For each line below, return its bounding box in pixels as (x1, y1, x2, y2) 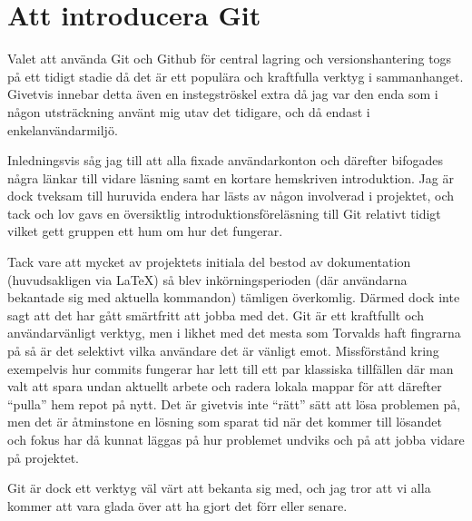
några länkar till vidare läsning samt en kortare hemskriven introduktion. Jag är (7, 168, 454, 187)
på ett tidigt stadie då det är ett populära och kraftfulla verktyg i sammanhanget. (7, 66, 464, 85)
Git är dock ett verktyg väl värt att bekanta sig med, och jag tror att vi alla (7, 478, 431, 497)
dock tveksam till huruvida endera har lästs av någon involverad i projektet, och (7, 186, 455, 205)
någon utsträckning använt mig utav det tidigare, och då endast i (7, 102, 370, 121)
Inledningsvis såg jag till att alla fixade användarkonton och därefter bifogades (7, 151, 443, 170)
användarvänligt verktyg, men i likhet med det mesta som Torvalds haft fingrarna (7, 323, 461, 342)
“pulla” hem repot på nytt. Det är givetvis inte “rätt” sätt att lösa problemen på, (7, 394, 461, 413)
